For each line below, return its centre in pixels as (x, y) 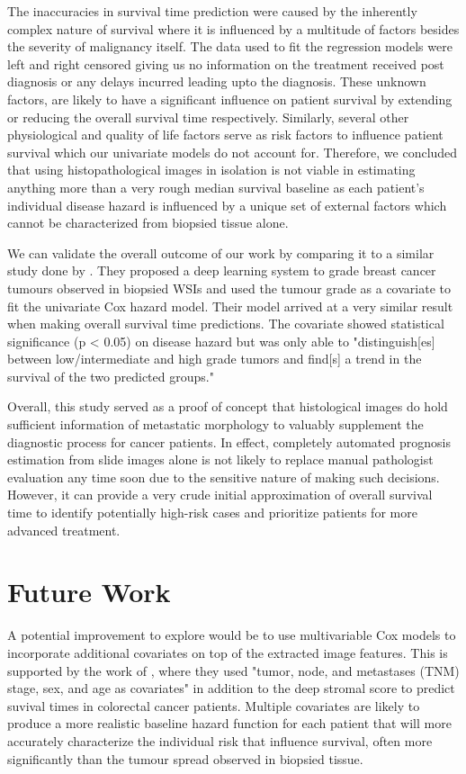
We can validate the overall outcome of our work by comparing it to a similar (221, 252)
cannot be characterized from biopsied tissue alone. (148, 223)
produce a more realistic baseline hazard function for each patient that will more (229, 723)
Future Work (89, 592)
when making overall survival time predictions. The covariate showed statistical (226, 324)
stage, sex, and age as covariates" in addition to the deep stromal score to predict (231, 688)
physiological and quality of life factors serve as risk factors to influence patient (225, 135)
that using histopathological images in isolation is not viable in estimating (211, 170)
